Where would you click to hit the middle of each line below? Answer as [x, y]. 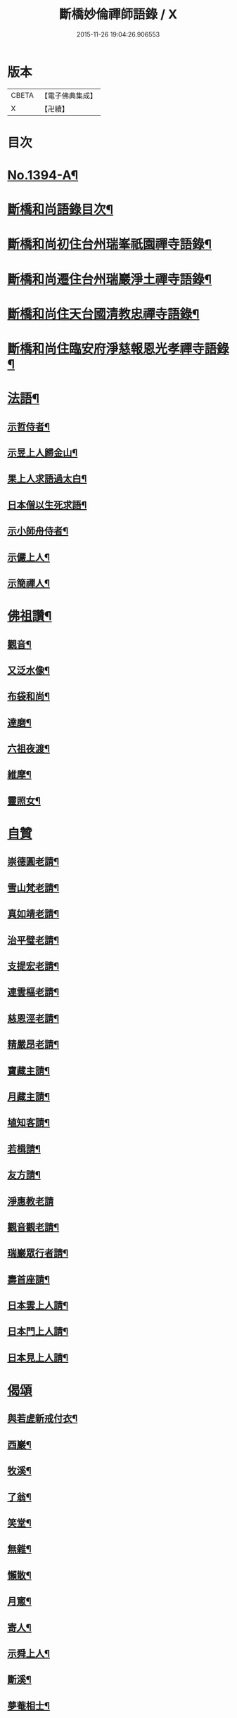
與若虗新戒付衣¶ [43, 1419]
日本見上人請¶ [38, 1358]
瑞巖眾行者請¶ [38, 1254]
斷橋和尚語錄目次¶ [60, 210]
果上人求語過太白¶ [47, 479]
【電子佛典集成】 [69, 96]
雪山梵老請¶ [33, 888]
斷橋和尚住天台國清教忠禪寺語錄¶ [103, 314]
